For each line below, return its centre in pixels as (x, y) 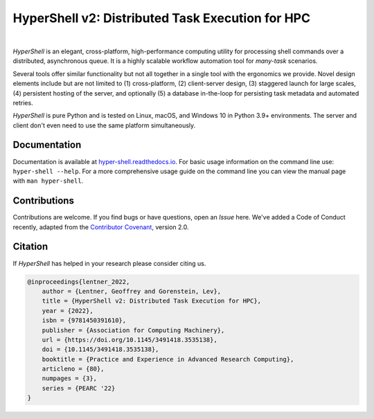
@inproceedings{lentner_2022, (79, 282)
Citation (30, 247)
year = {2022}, (68, 311)
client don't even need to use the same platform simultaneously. (104, 125)
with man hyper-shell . (48, 181)
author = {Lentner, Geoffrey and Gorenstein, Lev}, (132, 291)
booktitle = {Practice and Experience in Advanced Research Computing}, (168, 359)
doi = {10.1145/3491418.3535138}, (100, 349)
